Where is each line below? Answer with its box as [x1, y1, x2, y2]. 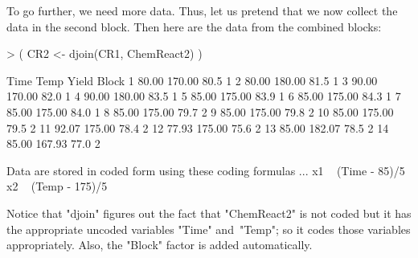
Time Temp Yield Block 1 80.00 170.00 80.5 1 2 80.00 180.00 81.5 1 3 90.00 [6, 72, 378, 88]
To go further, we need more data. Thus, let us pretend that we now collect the [6, 2, 398, 18]
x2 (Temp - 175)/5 [6, 178, 108, 195]
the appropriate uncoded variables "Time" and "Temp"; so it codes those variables [6, 220, 411, 237]
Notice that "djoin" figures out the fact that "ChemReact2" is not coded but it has [6, 204, 412, 221]
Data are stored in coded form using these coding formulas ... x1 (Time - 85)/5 [6, 162, 405, 178]
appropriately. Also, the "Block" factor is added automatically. [6, 236, 313, 253]
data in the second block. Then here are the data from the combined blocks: [6, 18, 382, 35]
